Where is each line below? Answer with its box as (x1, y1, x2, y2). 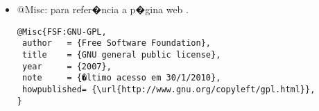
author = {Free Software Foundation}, (21, 38, 212, 49)
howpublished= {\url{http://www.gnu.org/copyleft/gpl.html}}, (21, 84, 316, 94)
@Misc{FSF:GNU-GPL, (17, 26, 107, 37)
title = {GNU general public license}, (21, 49, 221, 60)
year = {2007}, (21, 61, 112, 71)
